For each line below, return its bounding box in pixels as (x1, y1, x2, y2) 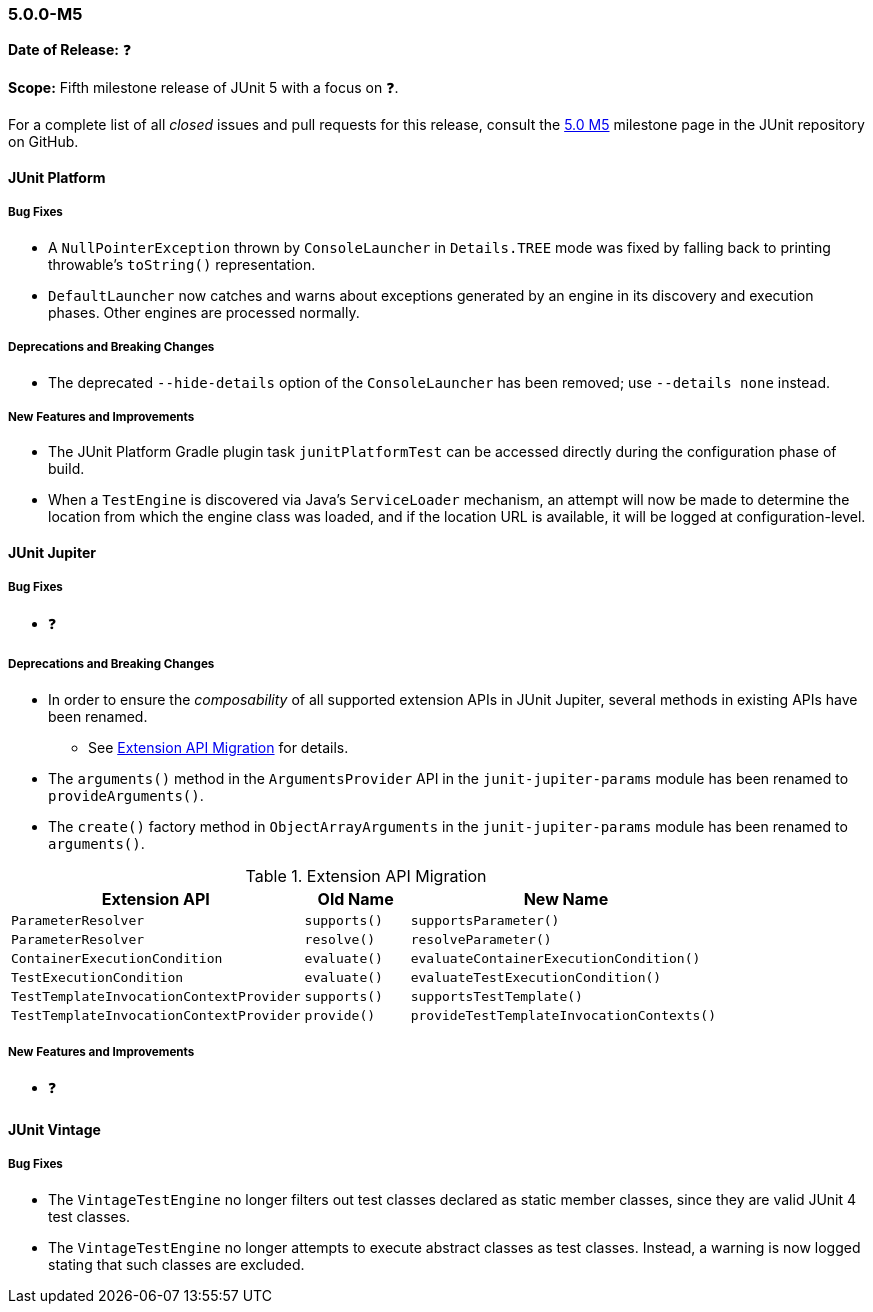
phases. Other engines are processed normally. (48, 303, 360, 321)
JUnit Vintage (8, 1120, 101, 1138)
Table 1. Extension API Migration (245, 865, 487, 886)
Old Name (317, 888, 394, 909)
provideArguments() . (48, 786, 204, 804)
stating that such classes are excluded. (48, 1255, 305, 1273)
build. (48, 460, 85, 478)
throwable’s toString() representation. (48, 255, 316, 273)
